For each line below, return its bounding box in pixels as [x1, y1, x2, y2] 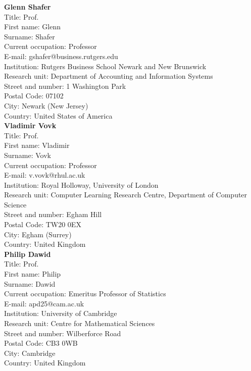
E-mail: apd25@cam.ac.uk [4, 298, 84, 308]
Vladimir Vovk [4, 120, 57, 131]
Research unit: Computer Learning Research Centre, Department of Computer [4, 189, 247, 200]
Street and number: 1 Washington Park [4, 80, 126, 91]
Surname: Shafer [4, 31, 55, 41]
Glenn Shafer [4, 2, 51, 12]
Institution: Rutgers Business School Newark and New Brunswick [4, 61, 207, 71]
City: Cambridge [4, 347, 56, 358]
